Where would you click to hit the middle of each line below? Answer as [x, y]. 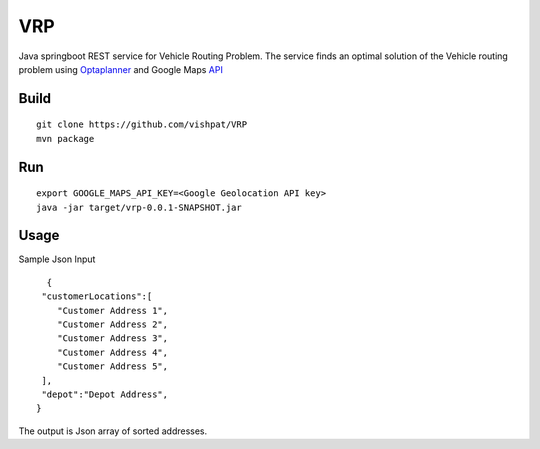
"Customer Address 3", [112, 338]
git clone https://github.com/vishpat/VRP [142, 124]
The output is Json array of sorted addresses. [113, 431]
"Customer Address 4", [112, 352]
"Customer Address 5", [112, 366]
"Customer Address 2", [112, 324]
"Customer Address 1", [112, 310]
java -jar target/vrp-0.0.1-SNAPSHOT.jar [139, 207]
